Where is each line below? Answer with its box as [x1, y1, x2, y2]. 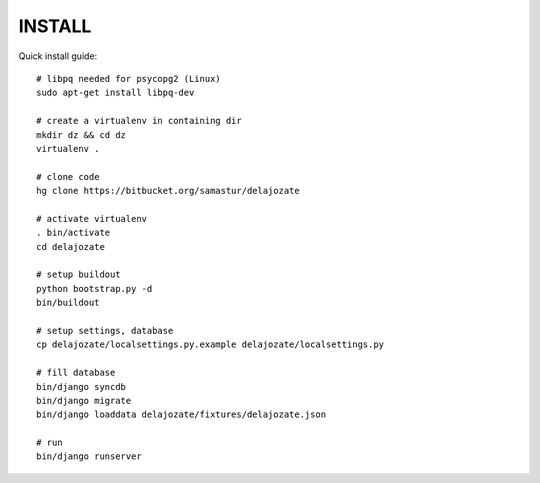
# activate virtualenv [36, 213, 148, 224]
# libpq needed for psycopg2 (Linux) [36, 73, 222, 84]
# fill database [36, 367, 116, 379]
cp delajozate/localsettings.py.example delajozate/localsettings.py [36, 339, 385, 350]
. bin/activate [36, 227, 111, 239]
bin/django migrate [36, 395, 132, 406]
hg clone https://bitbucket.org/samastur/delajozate [36, 185, 300, 197]
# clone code [36, 171, 100, 182]
